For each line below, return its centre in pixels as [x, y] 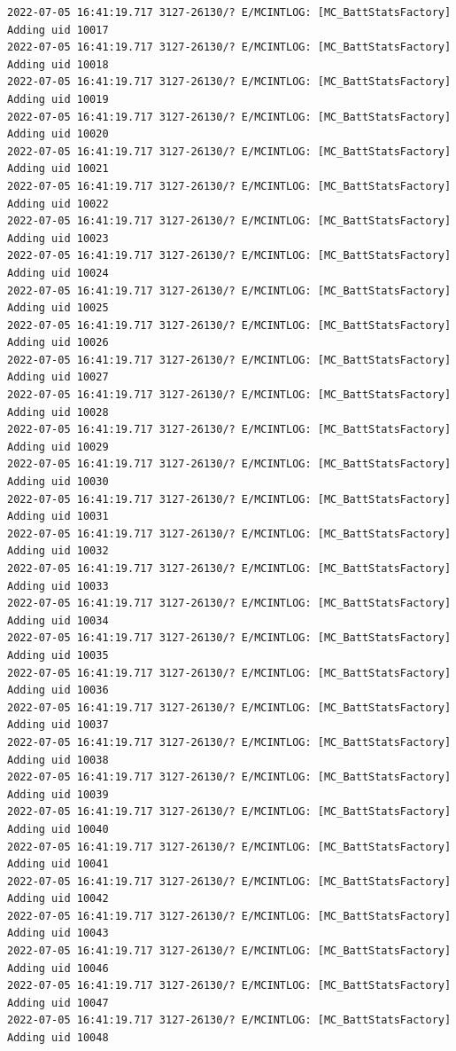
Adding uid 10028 [58, 412]
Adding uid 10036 [58, 690]
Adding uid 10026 [58, 343]
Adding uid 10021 [58, 169]
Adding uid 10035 [58, 655]
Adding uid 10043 [58, 933]
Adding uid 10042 [58, 899]
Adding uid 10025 [58, 308]
